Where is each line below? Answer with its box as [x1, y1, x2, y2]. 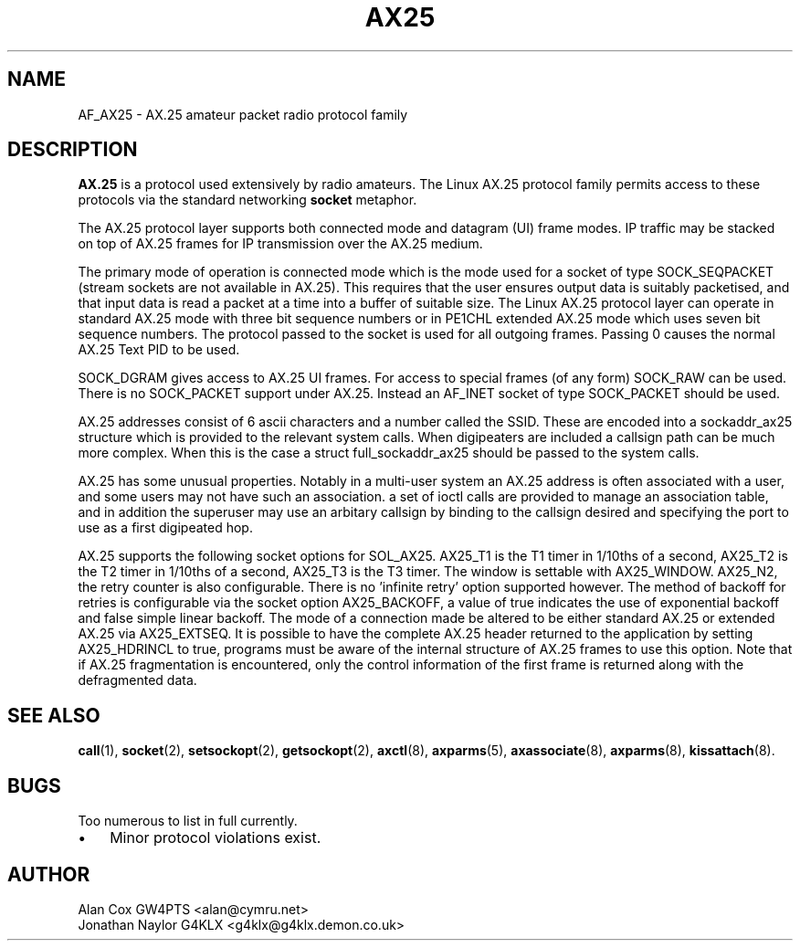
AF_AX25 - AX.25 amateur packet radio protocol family [78, 106, 408, 122]
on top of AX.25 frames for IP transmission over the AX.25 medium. [78, 236, 483, 252]
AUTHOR [7, 862, 90, 886]
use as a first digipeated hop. [78, 520, 253, 536]
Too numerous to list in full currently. [78, 813, 298, 829]
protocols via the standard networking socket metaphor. [78, 192, 417, 208]
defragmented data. [78, 672, 197, 689]
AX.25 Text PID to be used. [78, 342, 240, 358]
